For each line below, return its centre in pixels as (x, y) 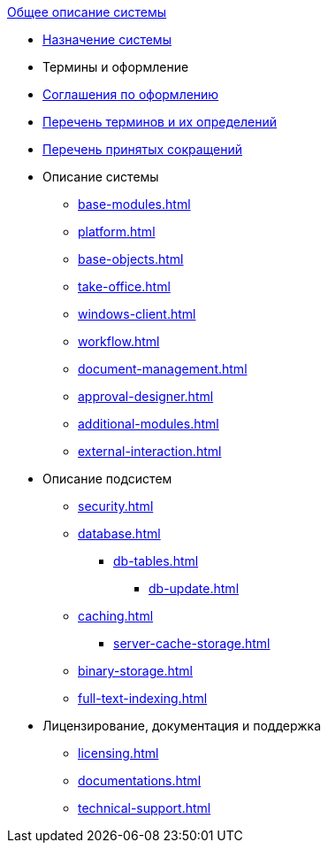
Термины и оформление (116, 67)
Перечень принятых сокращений (143, 149)
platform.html (117, 232)
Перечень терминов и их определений (160, 122)
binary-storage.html (135, 671)
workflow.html (119, 341)
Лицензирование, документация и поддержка (182, 726)
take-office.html (124, 286)
